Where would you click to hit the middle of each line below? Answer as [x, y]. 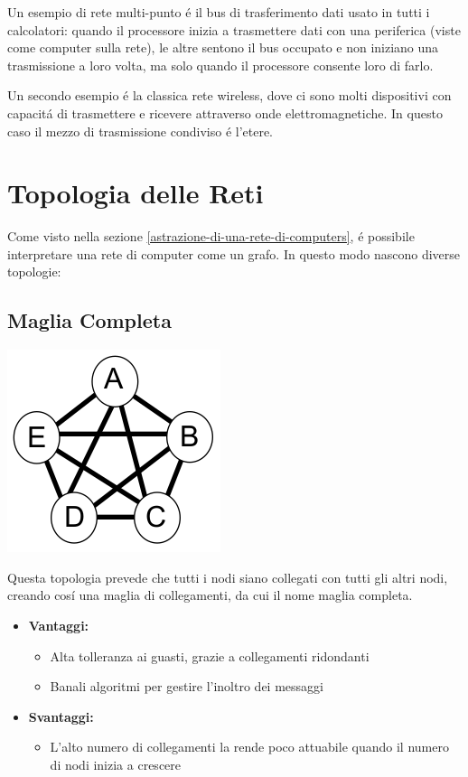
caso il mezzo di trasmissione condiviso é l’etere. [140, 131]
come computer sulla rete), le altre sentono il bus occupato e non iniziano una [223, 47]
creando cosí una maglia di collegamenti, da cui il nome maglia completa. [210, 595]
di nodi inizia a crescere [116, 765]
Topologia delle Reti [136, 193]
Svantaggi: [61, 716]
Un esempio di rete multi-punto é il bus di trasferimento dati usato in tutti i [219, 12]
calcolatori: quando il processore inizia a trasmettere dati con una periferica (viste [234, 29]
